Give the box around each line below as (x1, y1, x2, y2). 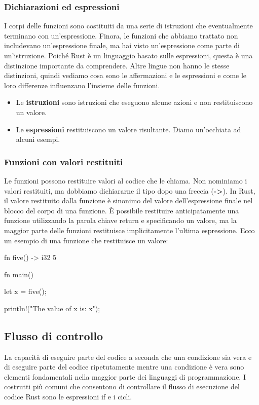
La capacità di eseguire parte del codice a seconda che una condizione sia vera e (4, 351, 252, 362)
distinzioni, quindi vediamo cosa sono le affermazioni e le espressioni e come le (4, 70, 247, 81)
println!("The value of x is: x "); (4, 303, 100, 313)
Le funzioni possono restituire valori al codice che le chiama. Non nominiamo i (4, 175, 247, 186)
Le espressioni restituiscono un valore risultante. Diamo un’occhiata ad (16, 124, 241, 134)
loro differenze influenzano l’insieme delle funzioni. (4, 80, 160, 90)
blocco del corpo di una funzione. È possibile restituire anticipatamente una (4, 205, 239, 215)
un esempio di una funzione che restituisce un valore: (4, 235, 168, 245)
